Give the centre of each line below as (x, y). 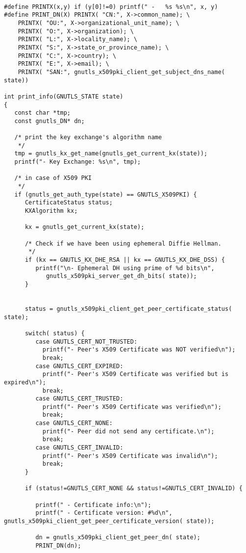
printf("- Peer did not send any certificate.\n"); (128, 431)
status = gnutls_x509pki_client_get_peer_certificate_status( (128, 309)
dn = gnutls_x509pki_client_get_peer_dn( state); (118, 538)
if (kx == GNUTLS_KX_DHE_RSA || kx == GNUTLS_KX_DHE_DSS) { (125, 260)
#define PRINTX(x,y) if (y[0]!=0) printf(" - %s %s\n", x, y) (111, 7)
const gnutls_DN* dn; (49, 121)
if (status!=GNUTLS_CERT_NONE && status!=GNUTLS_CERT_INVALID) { (134, 489)
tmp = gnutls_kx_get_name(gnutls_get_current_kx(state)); (111, 154)
